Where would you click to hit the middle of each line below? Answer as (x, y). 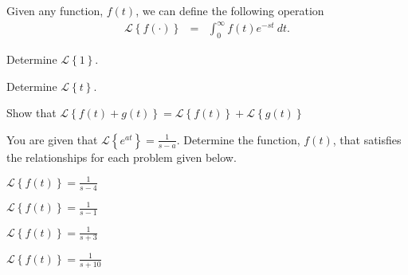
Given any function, (55, 10)
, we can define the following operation (230, 10)
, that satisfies (367, 139)
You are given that (52, 139)
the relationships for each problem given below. (122, 157)
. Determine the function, (238, 139)
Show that (31, 113)
